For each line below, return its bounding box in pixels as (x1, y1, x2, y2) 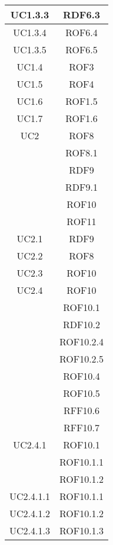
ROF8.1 (65, 146, 98, 159)
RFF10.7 (63, 421, 100, 434)
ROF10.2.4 (59, 335, 104, 348)
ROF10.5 (63, 386, 100, 400)
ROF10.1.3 (59, 524, 104, 537)
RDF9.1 (65, 180, 98, 194)
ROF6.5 (65, 43, 98, 56)
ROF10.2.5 (59, 352, 104, 366)
